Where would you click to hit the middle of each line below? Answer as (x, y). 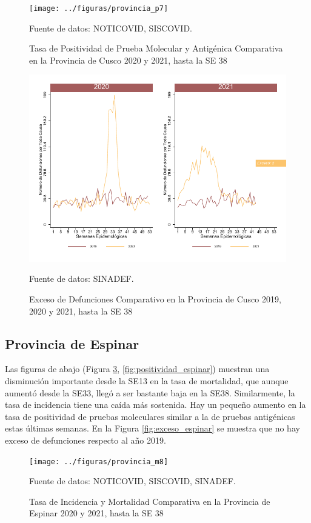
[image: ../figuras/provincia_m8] (99, 461)
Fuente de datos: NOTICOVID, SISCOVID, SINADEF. (132, 481)
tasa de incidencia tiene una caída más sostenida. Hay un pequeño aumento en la (155, 405)
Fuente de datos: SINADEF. (82, 278)
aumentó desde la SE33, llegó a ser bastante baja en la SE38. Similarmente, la (150, 392)
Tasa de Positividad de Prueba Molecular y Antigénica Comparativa (156, 48)
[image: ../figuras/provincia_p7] (99, 8)
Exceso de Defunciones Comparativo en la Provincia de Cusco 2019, (155, 298)
